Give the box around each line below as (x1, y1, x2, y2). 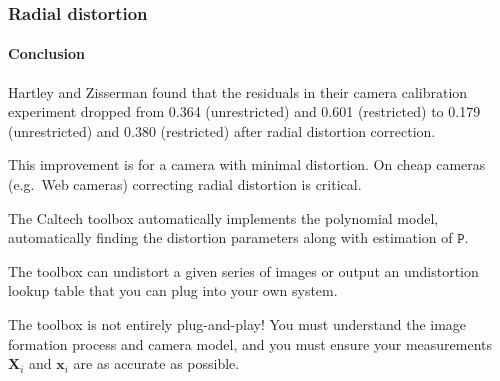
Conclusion (8, 43, 86, 64)
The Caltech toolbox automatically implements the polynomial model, (8, 207, 439, 228)
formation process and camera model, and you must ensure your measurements (8, 333, 493, 354)
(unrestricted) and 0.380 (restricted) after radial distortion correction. (8, 120, 436, 141)
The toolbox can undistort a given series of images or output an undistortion (8, 260, 479, 281)
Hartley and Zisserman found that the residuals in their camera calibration (8, 81, 468, 102)
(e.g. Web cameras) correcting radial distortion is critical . (8, 174, 362, 195)
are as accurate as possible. (73, 353, 240, 374)
